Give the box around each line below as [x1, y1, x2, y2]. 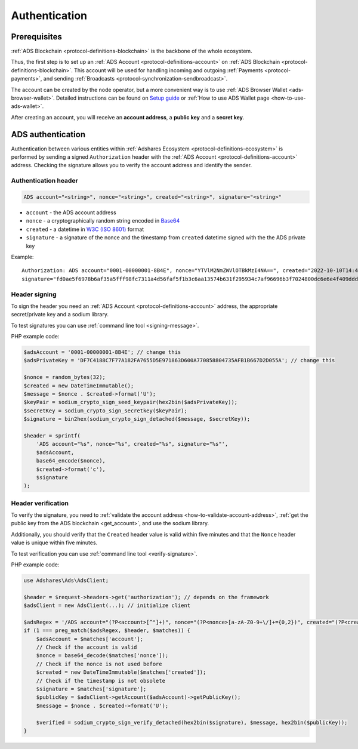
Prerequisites [11, 32, 62, 42]
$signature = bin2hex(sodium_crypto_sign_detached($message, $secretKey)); [23, 415, 251, 423]
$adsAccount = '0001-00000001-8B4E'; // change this [23, 349, 181, 356]
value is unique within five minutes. [11, 539, 98, 546]
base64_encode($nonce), [36, 457, 106, 464]
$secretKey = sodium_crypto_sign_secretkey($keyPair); [23, 407, 187, 414]
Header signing [11, 290, 57, 298]
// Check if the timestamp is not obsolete [36, 677, 165, 684]
